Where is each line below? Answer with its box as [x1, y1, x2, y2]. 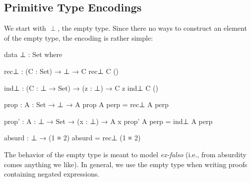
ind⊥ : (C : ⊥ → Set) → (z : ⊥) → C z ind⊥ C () [4, 82, 158, 93]
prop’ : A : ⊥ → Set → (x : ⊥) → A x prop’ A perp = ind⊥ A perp [4, 116, 213, 126]
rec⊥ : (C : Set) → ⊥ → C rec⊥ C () [4, 65, 119, 76]
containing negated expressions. [4, 169, 100, 179]
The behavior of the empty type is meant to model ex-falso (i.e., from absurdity [4, 149, 247, 159]
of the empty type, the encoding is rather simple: [4, 32, 153, 43]
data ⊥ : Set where [4, 49, 63, 60]
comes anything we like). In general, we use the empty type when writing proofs [4, 159, 248, 169]
